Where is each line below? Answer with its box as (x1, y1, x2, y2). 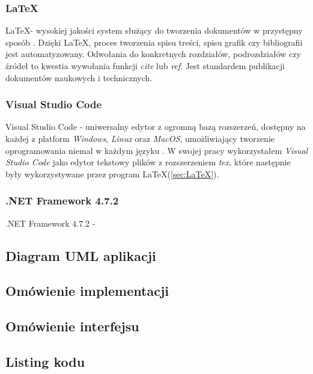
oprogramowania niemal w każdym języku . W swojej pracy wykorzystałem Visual (5, 144, 308, 156)
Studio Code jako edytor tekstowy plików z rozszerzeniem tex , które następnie (5, 156, 291, 168)
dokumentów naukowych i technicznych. (5, 71, 153, 84)
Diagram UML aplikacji (5, 246, 156, 265)
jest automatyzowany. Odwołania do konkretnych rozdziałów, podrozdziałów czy (5, 48, 301, 60)
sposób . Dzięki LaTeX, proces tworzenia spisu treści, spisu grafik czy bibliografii (5, 35, 303, 48)
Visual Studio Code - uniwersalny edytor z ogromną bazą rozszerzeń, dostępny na (5, 120, 306, 133)
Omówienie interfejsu (5, 317, 139, 336)
